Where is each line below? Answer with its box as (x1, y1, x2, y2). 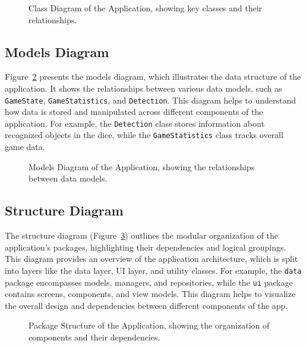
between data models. (29, 172, 108, 185)
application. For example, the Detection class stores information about (5, 117, 265, 129)
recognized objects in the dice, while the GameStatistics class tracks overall (5, 129, 283, 141)
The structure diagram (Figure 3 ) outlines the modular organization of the (5, 229, 278, 242)
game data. (5, 140, 45, 153)
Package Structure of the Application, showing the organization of (29, 319, 270, 332)
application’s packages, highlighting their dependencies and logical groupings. (5, 240, 286, 253)
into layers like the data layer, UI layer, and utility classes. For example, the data (5, 264, 302, 276)
